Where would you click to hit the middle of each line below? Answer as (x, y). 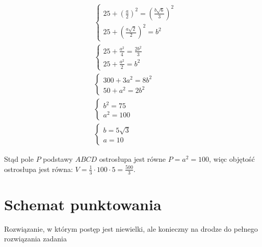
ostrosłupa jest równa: (38, 169)
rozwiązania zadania (35, 239)
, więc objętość (232, 159)
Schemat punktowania (83, 204)
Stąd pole (19, 159)
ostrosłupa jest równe (133, 159)
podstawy (58, 159)
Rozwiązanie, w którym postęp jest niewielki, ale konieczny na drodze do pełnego (131, 228)
